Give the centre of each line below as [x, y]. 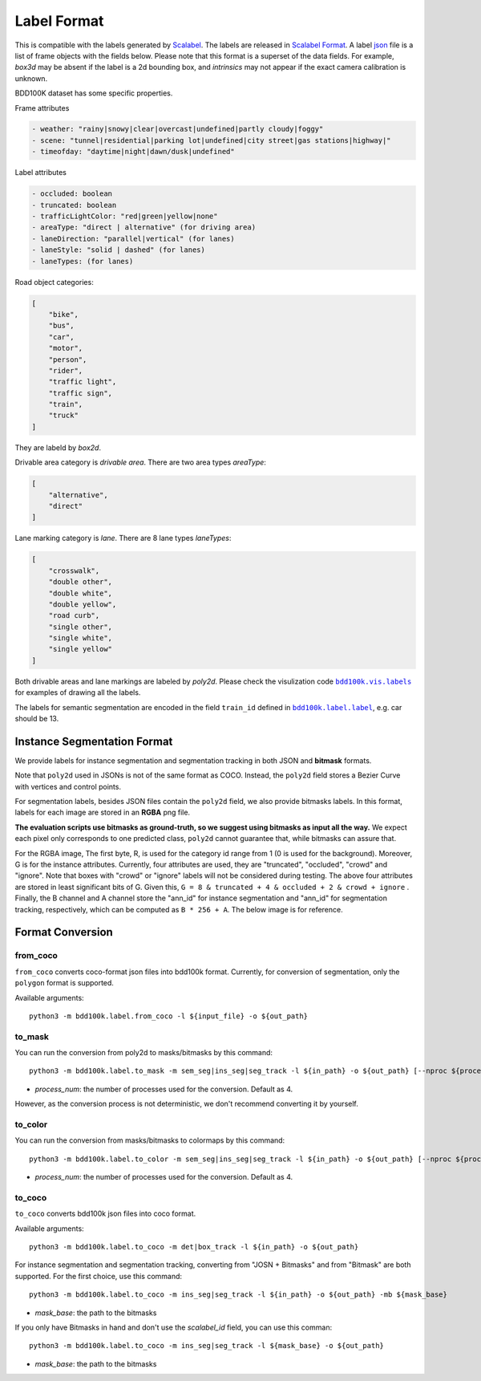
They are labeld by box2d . [58, 447]
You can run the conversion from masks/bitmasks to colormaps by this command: [150, 1140]
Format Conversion [64, 932]
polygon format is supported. [64, 983]
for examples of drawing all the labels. [78, 693]
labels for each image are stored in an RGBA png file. [103, 812]
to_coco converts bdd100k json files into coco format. [105, 1214]
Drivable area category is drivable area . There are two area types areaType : [140, 462]
